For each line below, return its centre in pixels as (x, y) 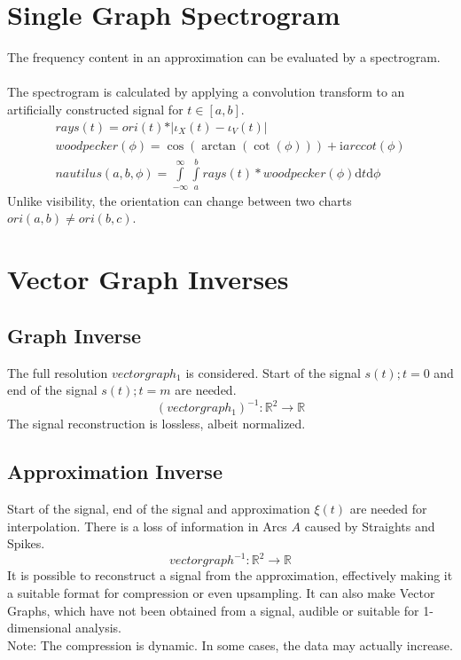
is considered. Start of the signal (273, 372)
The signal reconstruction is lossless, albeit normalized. (156, 424)
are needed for (388, 509)
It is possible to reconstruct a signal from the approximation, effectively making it (230, 575)
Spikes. (26, 543)
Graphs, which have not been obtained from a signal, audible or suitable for (213, 610)
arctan (219, 146)
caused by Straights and (370, 526)
